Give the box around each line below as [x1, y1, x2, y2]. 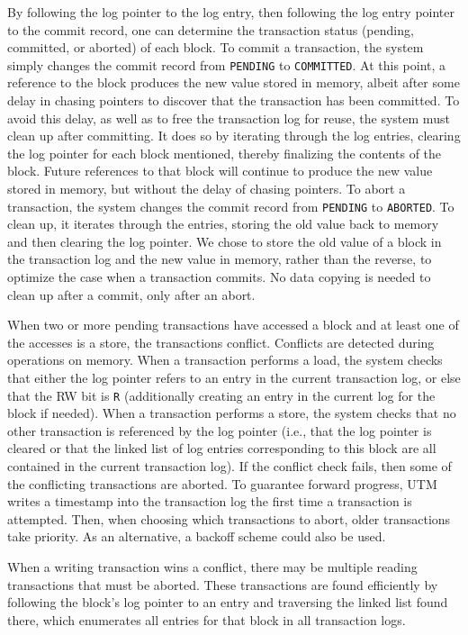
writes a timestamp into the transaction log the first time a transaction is [7, 492, 412, 511]
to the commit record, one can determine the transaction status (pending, [7, 20, 414, 39]
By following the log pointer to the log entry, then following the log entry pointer [7, 3, 454, 21]
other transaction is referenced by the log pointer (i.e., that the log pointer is [7, 421, 432, 440]
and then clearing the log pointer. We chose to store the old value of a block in [7, 231, 442, 250]
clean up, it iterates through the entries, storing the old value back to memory [7, 214, 439, 233]
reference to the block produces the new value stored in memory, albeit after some [7, 73, 460, 92]
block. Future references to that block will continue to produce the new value [7, 161, 433, 180]
